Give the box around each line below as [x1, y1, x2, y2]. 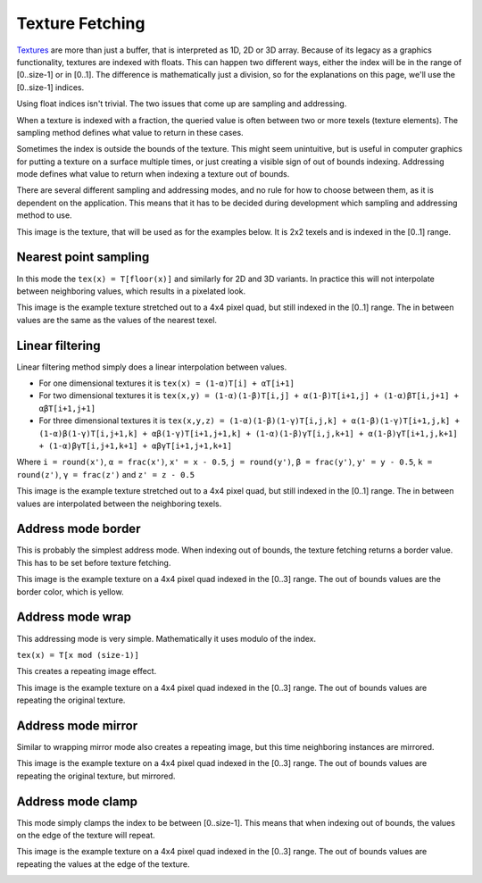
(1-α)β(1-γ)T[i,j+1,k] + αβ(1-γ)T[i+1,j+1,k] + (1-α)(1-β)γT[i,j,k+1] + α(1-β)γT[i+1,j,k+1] [38, 429, 459, 438]
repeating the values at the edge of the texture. [16, 858, 191, 870]
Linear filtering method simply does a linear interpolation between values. [16, 362, 287, 372]
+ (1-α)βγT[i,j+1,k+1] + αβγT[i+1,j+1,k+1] [38, 440, 232, 451]
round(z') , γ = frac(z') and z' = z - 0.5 [16, 469, 195, 479]
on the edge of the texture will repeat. [16, 830, 155, 841]
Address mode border [16, 521, 141, 537]
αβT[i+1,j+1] [38, 403, 96, 413]
